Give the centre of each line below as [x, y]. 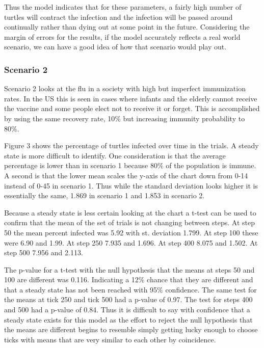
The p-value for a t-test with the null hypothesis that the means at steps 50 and [129, 269]
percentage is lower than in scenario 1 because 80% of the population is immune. [130, 165]
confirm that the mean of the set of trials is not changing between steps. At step [130, 222]
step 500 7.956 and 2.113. [44, 252]
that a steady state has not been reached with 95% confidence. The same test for [130, 289]
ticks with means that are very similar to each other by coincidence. [110, 339]
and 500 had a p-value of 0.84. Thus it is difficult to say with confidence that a [127, 310]
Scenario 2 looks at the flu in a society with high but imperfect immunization [125, 88]
